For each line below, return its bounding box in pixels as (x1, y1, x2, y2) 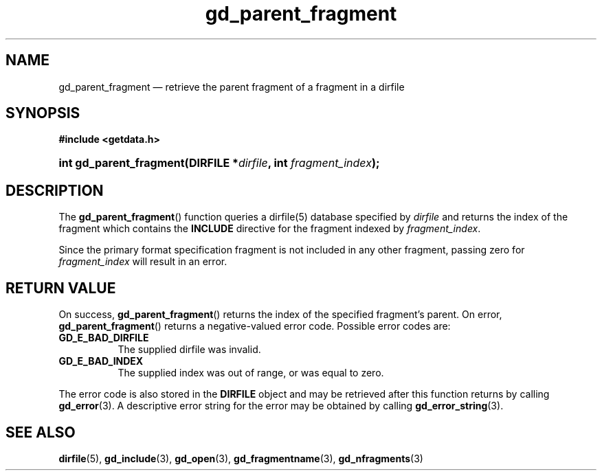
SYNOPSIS (5, 104, 80, 122)
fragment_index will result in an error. (58, 256, 227, 268)
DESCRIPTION (5, 181, 104, 199)
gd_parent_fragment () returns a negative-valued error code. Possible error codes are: (58, 320, 451, 332)
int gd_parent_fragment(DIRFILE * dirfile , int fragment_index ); (58, 156, 380, 170)
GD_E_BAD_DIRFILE (58, 332, 149, 344)
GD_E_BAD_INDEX (58, 355, 144, 367)
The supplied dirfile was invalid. (118, 343, 261, 356)
